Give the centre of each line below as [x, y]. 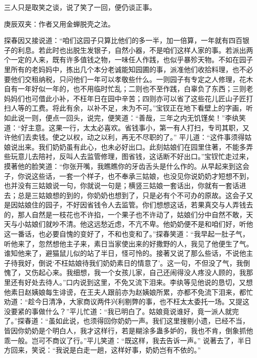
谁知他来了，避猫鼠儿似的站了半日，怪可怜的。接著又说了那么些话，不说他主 [128, 253]
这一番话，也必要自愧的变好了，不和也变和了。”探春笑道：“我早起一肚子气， [127, 234]
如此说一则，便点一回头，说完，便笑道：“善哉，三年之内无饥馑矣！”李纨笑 [125, 117]
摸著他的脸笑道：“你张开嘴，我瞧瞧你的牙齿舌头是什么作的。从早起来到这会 [127, 166]
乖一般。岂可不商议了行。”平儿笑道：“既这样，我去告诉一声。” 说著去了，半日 [128, 340]
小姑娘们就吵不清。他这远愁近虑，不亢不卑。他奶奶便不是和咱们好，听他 [135, 224]
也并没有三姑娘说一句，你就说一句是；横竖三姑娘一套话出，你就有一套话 [122, 185]
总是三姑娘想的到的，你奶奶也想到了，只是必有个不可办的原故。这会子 [132, 195]
